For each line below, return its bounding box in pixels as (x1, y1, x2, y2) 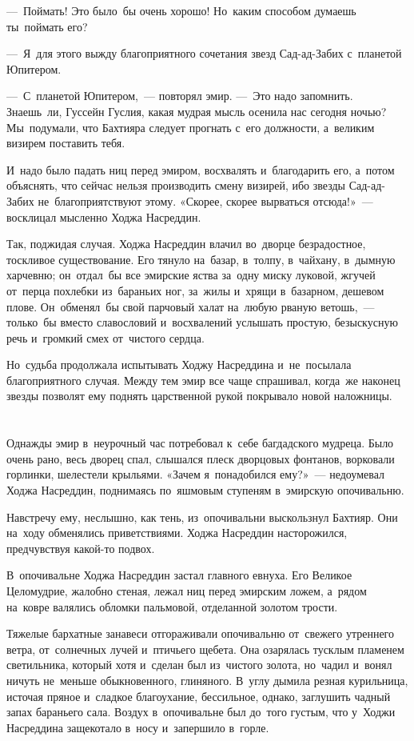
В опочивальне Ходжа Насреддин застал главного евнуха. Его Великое (6, 567, 352, 583)
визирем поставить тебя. (6, 134, 125, 151)
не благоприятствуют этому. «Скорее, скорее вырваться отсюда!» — (38, 192, 373, 209)
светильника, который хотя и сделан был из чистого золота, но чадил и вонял (6, 656, 392, 673)
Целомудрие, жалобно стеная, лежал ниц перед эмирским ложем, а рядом (6, 583, 367, 599)
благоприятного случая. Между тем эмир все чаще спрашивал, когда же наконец (6, 371, 400, 388)
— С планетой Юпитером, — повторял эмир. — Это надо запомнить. (6, 87, 353, 104)
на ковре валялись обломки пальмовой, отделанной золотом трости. (6, 598, 338, 615)
